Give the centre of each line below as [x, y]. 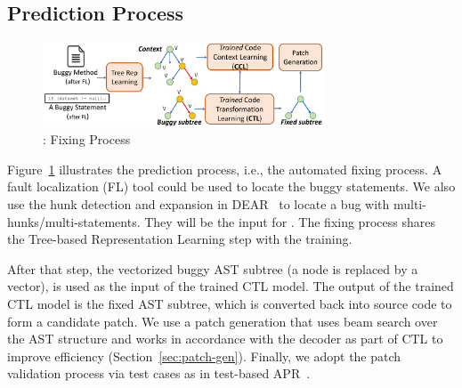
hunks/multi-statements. [74, 221]
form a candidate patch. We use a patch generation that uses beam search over [223, 321]
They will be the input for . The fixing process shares [290, 221]
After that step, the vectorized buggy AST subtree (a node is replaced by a [213, 268]
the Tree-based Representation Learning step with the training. [180, 239]
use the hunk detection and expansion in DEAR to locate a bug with [199, 203]
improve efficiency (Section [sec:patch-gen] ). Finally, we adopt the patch [204, 356]
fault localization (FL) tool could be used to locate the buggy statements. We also [231, 186]
